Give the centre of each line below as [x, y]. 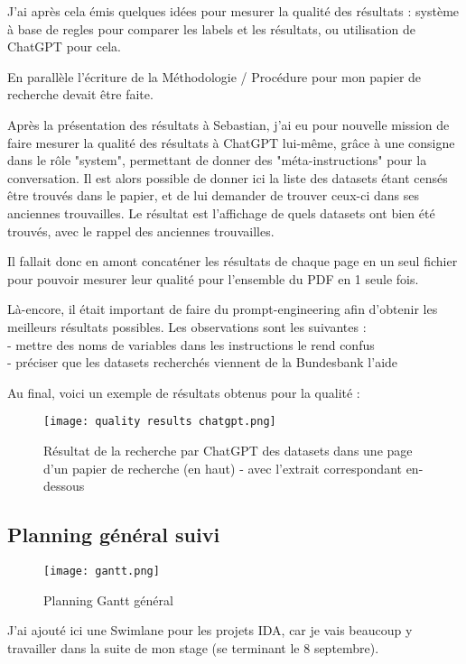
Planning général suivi [114, 535]
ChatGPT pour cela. [64, 46]
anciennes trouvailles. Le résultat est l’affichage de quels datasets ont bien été [221, 212]
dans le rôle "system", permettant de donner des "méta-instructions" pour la [217, 160]
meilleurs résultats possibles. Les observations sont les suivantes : [187, 326]
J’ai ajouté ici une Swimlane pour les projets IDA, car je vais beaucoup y [210, 630]
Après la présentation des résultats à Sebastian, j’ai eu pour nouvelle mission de [228, 124]
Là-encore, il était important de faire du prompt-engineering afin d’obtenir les [223, 309]
